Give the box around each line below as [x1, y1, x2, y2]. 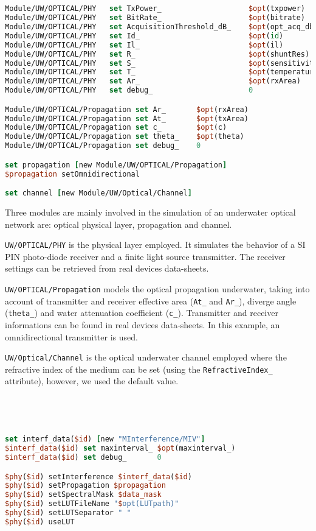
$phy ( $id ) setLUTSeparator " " [5, 508, 131, 518]
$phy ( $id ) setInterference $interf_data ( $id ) [5, 472, 192, 481]
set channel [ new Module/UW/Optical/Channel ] [5, 189, 192, 198]
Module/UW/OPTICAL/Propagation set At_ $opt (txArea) [5, 114, 249, 123]
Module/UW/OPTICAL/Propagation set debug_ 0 [5, 141, 201, 150]
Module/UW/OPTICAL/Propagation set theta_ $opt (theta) [5, 132, 244, 141]
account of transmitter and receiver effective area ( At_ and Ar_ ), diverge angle [5, 294, 297, 307]
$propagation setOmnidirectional [5, 169, 140, 178]
